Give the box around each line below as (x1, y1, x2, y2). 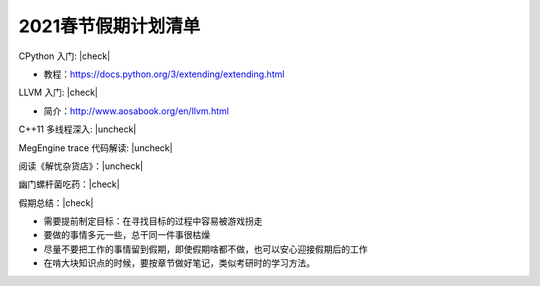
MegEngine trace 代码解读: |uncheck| (18, 141, 174, 154)
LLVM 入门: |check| (18, 86, 99, 99)
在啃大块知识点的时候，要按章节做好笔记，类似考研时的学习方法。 (43, 257, 315, 269)
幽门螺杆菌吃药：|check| (18, 178, 120, 190)
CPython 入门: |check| (18, 50, 111, 62)
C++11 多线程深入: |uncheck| (18, 123, 137, 135)
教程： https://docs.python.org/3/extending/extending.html (43, 68, 285, 80)
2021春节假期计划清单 (18, 15, 201, 37)
